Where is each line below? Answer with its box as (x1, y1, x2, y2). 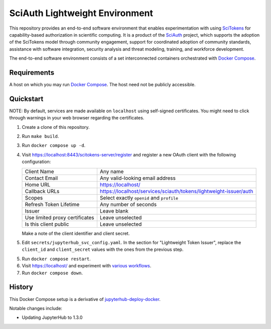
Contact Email (25, 175, 58, 182)
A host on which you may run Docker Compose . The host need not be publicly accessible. (9, 82, 196, 88)
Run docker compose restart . (22, 256, 91, 262)
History (9, 283, 34, 291)
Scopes (25, 194, 43, 201)
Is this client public (25, 221, 69, 228)
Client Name (25, 168, 55, 175)
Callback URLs (25, 188, 60, 195)
